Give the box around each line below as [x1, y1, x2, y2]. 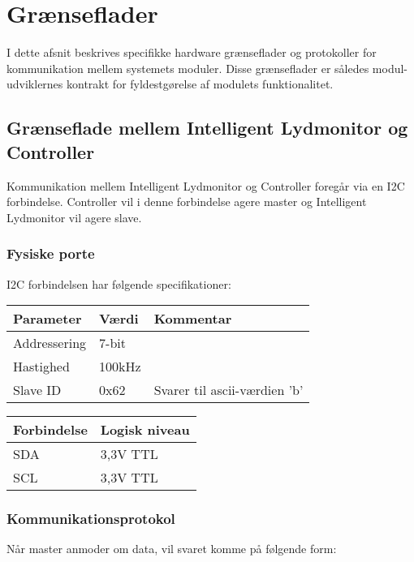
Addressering [13, 333, 87, 353]
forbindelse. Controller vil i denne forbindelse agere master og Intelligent [6, 193, 367, 210]
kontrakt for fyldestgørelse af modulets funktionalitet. [67, 75, 334, 92]
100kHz [99, 357, 141, 376]
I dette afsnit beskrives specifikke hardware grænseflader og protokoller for [6, 44, 377, 61]
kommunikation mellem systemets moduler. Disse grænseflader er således [6, 59, 369, 76]
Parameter [13, 309, 82, 328]
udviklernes [6, 75, 63, 92]
